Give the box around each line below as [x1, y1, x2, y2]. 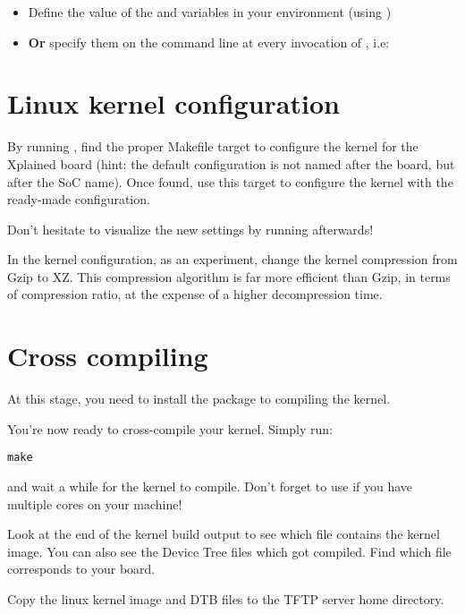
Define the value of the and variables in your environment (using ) [28, 3, 392, 21]
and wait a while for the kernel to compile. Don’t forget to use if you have [7, 477, 413, 496]
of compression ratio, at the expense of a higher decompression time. [7, 285, 383, 303]
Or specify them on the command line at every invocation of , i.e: [28, 32, 390, 51]
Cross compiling [7, 337, 208, 374]
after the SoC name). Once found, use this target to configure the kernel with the [7, 172, 453, 191]
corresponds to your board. [7, 559, 156, 578]
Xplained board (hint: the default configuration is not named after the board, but [7, 154, 455, 173]
